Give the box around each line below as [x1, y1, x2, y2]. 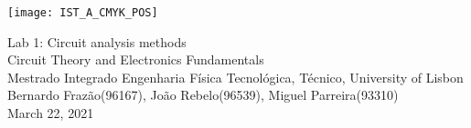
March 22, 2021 [7, 103, 94, 123]
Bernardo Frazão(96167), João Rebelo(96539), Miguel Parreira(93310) [7, 85, 399, 104]
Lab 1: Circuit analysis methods [7, 32, 187, 51]
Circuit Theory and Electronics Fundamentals [7, 50, 264, 69]
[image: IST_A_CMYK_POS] [7, 6, 158, 19]
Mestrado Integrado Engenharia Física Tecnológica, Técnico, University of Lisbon [7, 67, 464, 86]
